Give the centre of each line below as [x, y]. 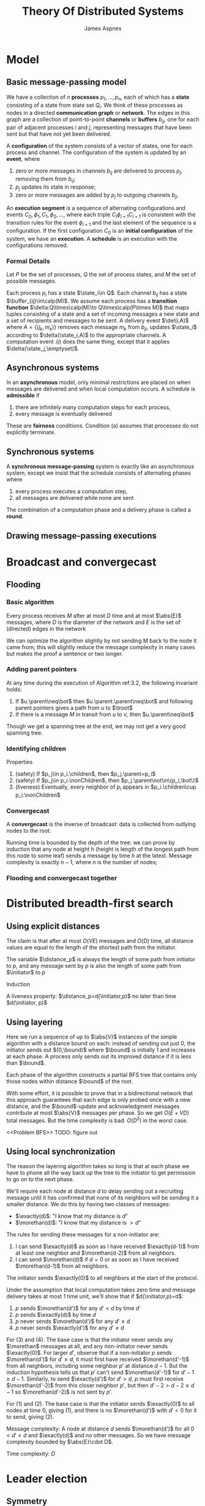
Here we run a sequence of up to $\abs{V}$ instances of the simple [92, 1037]
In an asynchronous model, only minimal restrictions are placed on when [99, 383]
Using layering [35, 1022]
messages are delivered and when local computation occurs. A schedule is [101, 389]
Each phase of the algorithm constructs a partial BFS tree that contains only [102, 1075]
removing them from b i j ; [45, 179]
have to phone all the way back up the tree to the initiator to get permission [101, 1173]
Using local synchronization [61, 1151]
